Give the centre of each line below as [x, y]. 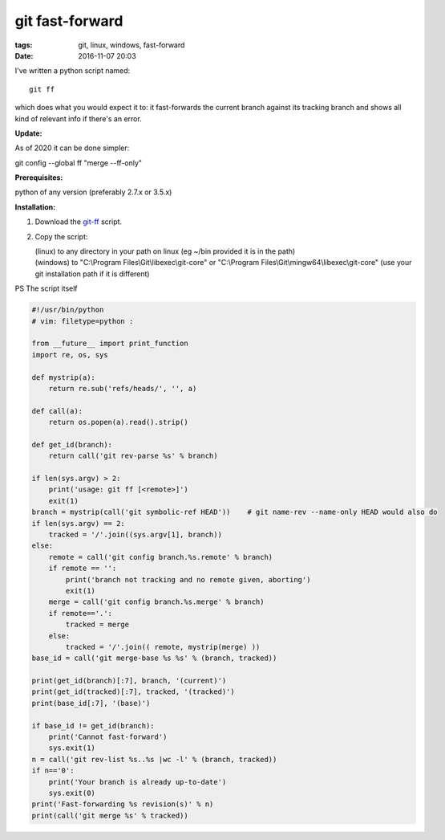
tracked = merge [97, 625]
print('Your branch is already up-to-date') [138, 782]
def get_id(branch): [72, 444]
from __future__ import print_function [110, 344]
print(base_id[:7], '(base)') [91, 703]
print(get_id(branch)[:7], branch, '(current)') [129, 681]
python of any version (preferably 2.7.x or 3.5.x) [93, 192]
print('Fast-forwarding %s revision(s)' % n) [123, 804]
